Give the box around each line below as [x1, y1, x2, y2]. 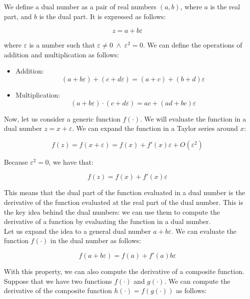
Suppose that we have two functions [4, 275, 112, 286]
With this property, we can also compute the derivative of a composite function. [4, 266, 245, 276]
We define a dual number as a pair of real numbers [4, 1, 157, 11]
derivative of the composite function [4, 285, 112, 296]
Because [4, 156, 28, 167]
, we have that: [49, 156, 94, 167]
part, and [4, 11, 32, 21]
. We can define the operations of [143, 40, 243, 50]
